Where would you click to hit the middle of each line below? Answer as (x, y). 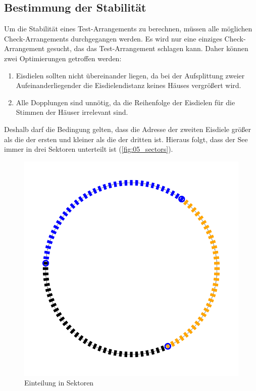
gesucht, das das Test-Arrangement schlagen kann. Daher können (147, 48)
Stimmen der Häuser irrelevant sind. (72, 112)
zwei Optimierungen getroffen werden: (63, 58)
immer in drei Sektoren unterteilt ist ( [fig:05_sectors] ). (89, 149)
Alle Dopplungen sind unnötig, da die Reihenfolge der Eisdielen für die (125, 102)
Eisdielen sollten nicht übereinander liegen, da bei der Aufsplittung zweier (130, 75)
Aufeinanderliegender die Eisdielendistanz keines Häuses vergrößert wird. (129, 85)
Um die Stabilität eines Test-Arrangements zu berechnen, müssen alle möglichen (128, 29)
